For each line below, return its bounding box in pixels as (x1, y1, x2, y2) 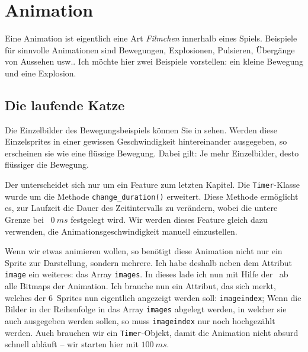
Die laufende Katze (5, 95, 125, 114)
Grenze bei (5, 213, 44, 225)
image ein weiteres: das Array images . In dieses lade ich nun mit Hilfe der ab (5, 268, 288, 280)
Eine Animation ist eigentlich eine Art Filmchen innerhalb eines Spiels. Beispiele (5, 32, 297, 44)
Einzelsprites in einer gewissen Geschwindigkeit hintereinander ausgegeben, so (5, 135, 287, 148)
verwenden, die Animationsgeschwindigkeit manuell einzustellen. (5, 225, 238, 237)
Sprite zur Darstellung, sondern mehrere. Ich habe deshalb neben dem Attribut (5, 256, 292, 268)
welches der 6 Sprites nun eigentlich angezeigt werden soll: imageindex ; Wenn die (5, 291, 301, 303)
